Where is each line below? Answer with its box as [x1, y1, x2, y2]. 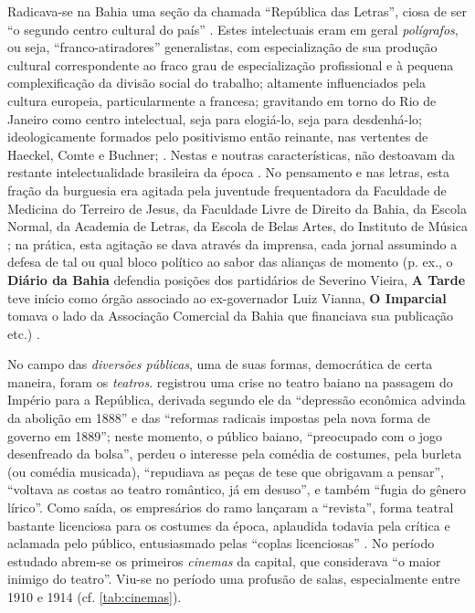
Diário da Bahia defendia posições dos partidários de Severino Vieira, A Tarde [7, 270, 466, 289]
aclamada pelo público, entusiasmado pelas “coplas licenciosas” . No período [7, 534, 435, 553]
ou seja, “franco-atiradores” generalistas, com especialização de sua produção [7, 37, 438, 57]
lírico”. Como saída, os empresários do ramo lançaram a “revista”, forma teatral [7, 498, 454, 517]
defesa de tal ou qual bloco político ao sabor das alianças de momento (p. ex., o [7, 252, 453, 271]
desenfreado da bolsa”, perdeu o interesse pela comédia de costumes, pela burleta [7, 444, 462, 463]
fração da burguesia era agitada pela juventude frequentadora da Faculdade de [7, 180, 447, 199]
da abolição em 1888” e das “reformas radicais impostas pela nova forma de [7, 408, 430, 428]
